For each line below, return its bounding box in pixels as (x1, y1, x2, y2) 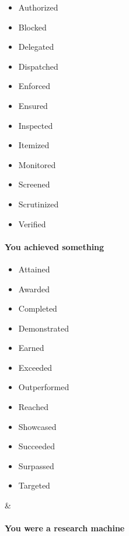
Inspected (18, 119, 53, 131)
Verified (18, 217, 46, 230)
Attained (18, 262, 50, 275)
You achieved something (5, 240, 104, 252)
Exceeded (18, 361, 53, 373)
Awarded (18, 282, 50, 295)
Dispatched (18, 60, 58, 72)
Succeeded (18, 440, 55, 452)
